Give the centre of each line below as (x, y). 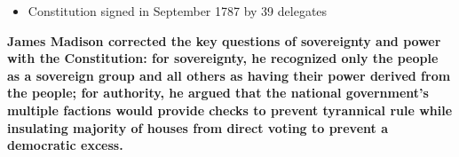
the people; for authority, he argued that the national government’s (218, 93)
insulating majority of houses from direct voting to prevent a (198, 127)
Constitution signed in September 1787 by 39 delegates (178, 11)
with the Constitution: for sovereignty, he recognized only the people (223, 58)
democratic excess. (65, 145)
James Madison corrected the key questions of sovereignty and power (224, 40)
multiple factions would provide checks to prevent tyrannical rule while (230, 110)
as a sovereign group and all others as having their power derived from (229, 75)
